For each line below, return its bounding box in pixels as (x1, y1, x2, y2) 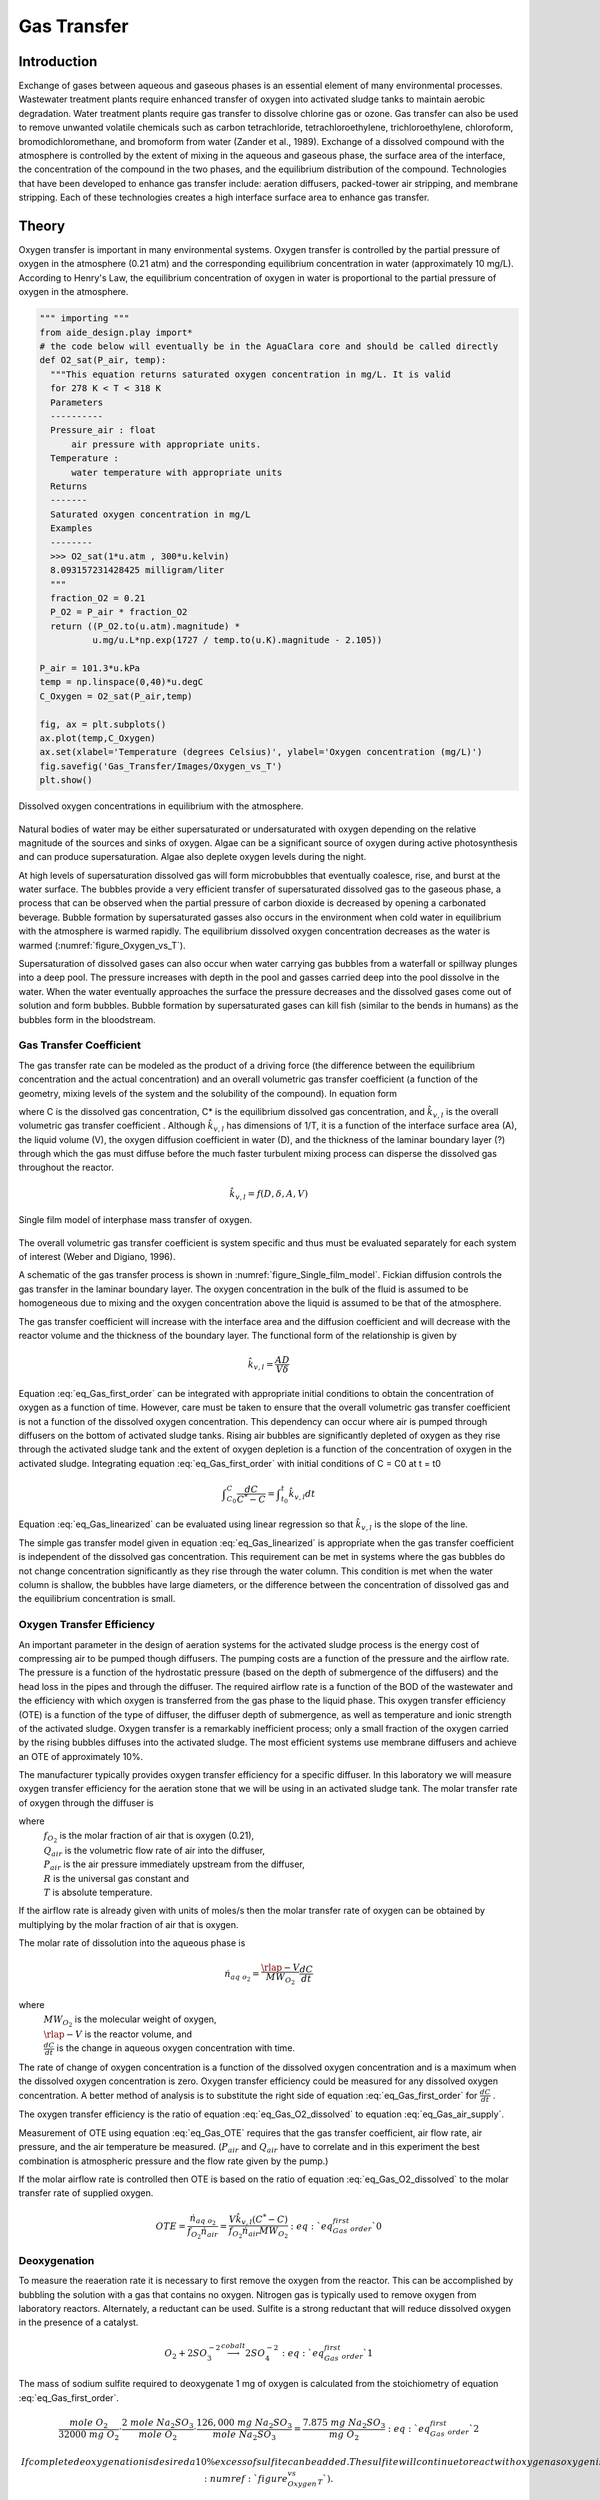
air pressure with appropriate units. (71, 438, 262, 450)
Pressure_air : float (50, 425, 157, 436)
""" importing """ (39, 313, 130, 324)
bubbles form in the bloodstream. (18, 1013, 157, 1025)
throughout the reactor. (18, 1161, 115, 1174)
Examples (50, 523, 93, 534)
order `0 (350, 2220, 382, 2234)
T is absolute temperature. (43, 1886, 154, 1898)
